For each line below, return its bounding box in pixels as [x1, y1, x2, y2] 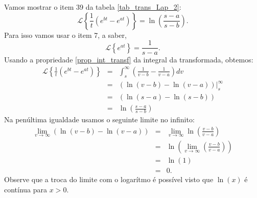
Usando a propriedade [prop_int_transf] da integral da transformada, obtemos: [4, 54, 253, 65]
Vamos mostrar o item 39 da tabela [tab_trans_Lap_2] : [4, 2, 181, 12]
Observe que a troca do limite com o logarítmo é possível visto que [4, 174, 214, 184]
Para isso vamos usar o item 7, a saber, [4, 29, 127, 40]
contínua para [4, 184, 48, 194]
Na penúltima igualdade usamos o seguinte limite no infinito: [4, 114, 195, 125]
